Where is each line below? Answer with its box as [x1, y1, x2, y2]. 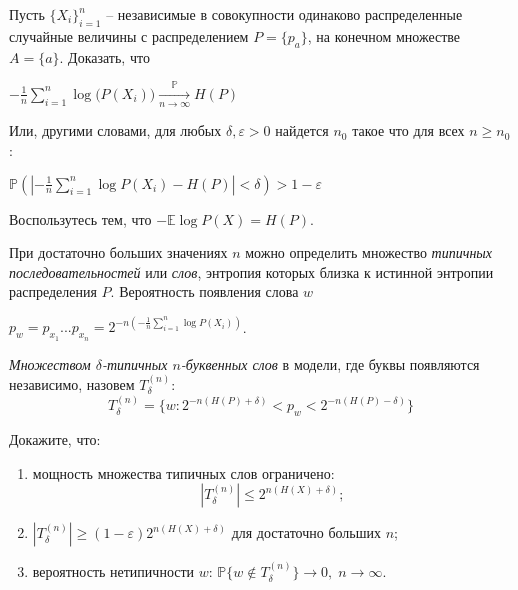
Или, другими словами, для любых [9, 120, 222, 141]
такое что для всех [352, 120, 465, 141]
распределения [9, 281, 97, 302]
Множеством [9, 353, 91, 374]
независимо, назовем [9, 374, 135, 395]
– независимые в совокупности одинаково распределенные [106, 4, 463, 24]
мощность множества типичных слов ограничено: [32, 462, 335, 483]
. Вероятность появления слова [110, 281, 299, 302]
